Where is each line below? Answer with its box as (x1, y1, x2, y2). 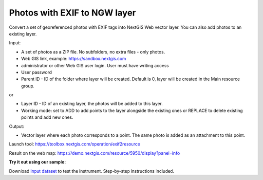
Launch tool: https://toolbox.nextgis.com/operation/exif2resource (9, 141, 141, 147)
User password (21, 69, 52, 75)
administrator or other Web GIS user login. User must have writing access (21, 62, 169, 68)
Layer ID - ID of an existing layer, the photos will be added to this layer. (21, 101, 163, 107)
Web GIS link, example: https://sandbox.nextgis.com (21, 56, 126, 62)
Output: (9, 123, 24, 129)
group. (21, 83, 35, 89)
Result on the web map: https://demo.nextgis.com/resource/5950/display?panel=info (9, 150, 180, 156)
